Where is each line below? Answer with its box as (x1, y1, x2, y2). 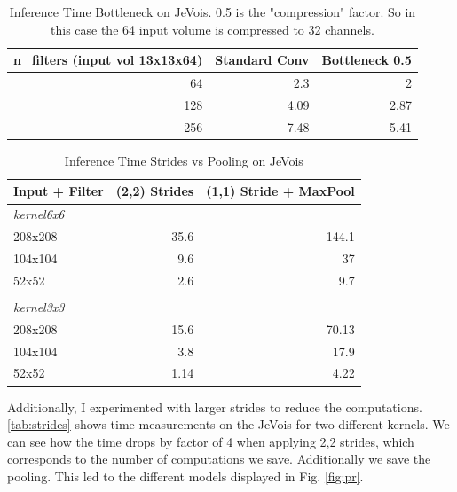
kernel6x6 (13, 205, 65, 223)
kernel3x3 (13, 297, 65, 316)
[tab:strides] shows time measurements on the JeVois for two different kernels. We (7, 415, 450, 433)
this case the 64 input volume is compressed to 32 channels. (51, 20, 374, 38)
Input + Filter (13, 182, 104, 200)
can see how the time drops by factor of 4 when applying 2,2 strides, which (7, 432, 414, 450)
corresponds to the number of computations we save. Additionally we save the (7, 449, 431, 468)
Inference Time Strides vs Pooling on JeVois (64, 151, 303, 169)
